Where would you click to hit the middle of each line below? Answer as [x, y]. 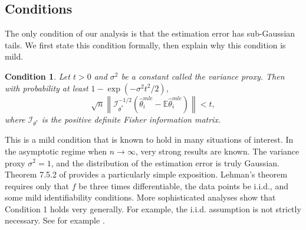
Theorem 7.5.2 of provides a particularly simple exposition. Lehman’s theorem [146, 174]
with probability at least [47, 88]
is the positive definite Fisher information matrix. [131, 119]
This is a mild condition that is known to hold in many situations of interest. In [149, 139]
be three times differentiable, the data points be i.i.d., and [183, 185]
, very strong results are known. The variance [217, 151]
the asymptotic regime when [56, 151]
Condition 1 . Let [37, 76]
